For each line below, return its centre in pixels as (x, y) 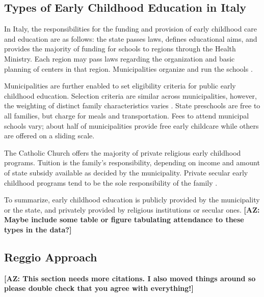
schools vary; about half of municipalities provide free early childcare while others (131, 125)
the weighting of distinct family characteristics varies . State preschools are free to (132, 106)
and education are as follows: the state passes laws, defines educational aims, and (131, 38)
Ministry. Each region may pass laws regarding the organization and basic (120, 58)
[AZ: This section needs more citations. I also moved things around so (130, 278)
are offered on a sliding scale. (49, 136)
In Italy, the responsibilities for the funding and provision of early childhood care (131, 29)
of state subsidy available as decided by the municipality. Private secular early (126, 172)
